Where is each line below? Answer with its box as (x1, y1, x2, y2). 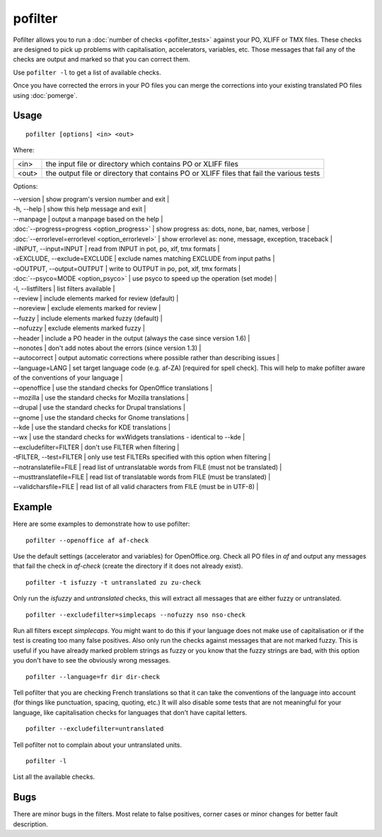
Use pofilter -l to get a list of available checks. (13, 68, 162, 77)
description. (13, 819, 49, 828)
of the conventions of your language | (13, 373, 123, 382)
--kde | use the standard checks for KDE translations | (13, 423, 171, 432)
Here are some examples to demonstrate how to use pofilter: (13, 519, 190, 528)
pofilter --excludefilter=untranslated (25, 725, 164, 733)
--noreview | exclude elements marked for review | (13, 304, 161, 313)
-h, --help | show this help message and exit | (13, 205, 146, 213)
